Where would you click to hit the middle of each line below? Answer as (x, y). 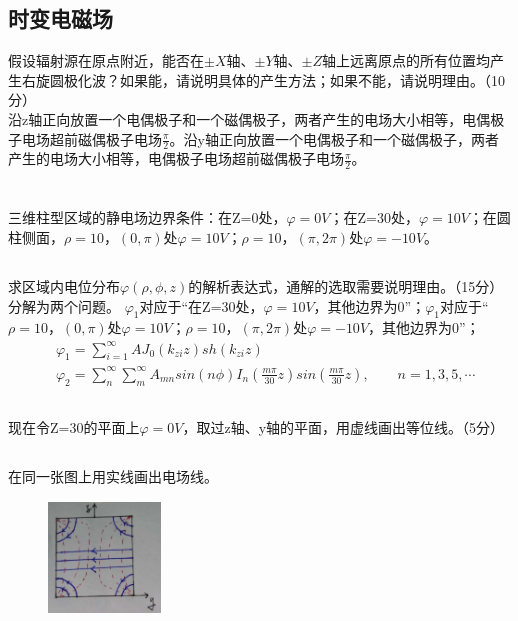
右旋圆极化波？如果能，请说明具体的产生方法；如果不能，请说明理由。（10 (263, 79)
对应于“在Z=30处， (201, 305)
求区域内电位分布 (64, 286)
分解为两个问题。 (64, 305)
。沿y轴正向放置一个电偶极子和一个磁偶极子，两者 (334, 138)
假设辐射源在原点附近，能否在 (106, 60)
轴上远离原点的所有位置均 (406, 60)
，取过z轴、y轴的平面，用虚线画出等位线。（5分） (343, 427)
